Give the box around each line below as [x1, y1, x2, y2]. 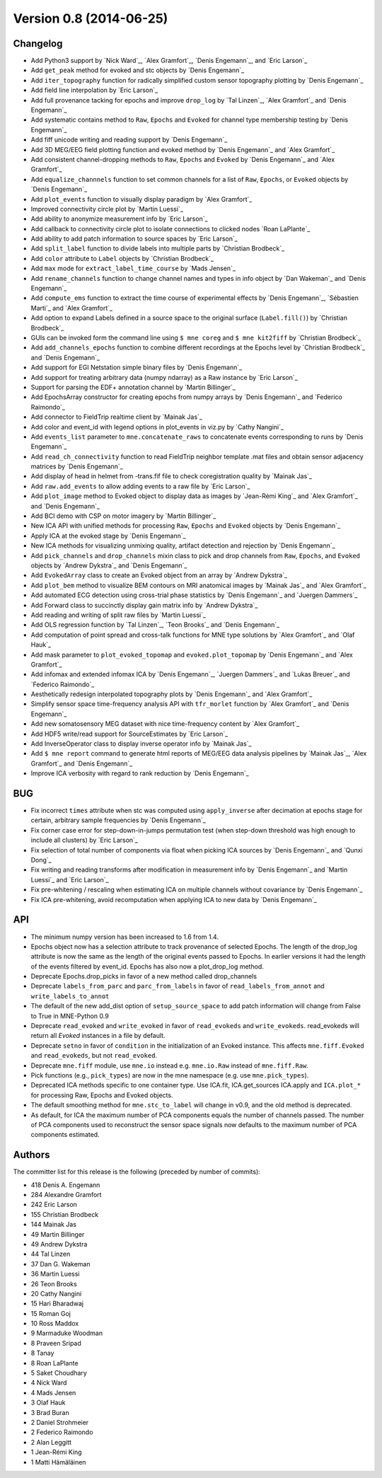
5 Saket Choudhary [30, 1369, 88, 1378]
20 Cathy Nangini [30, 1289, 82, 1298]
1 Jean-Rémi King [30, 1448, 82, 1457]
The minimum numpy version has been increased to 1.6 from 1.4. [30, 933, 219, 941]
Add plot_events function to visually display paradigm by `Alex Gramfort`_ [30, 195, 253, 203]
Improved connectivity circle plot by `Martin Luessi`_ [30, 204, 184, 213]
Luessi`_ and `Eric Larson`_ [30, 875, 109, 884]
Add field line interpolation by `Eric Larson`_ [30, 86, 158, 95]
